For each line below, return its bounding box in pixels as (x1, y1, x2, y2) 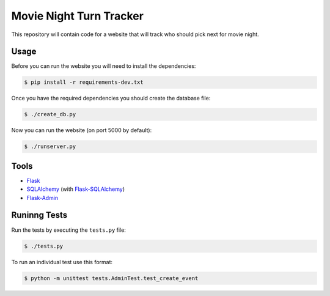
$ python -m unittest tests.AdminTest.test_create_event (24, 275, 199, 281)
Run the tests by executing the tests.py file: (11, 226, 127, 234)
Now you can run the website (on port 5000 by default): (11, 127, 152, 134)
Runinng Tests (11, 210, 67, 220)
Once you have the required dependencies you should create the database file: (11, 95, 211, 102)
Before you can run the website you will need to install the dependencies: (11, 62, 196, 70)
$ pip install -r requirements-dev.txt (24, 79, 144, 86)
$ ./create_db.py (24, 111, 76, 118)
